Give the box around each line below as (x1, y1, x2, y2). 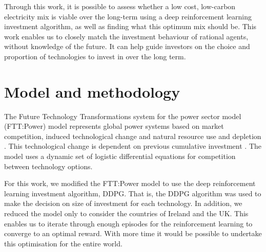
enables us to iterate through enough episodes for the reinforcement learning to (4, 218, 253, 228)
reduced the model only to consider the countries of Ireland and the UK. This (4, 208, 249, 219)
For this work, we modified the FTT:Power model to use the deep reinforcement (4, 178, 256, 189)
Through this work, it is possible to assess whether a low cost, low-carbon (4, 1, 236, 11)
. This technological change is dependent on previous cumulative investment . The (4, 141, 261, 151)
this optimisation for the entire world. (4, 238, 122, 248)
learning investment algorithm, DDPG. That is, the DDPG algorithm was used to (4, 188, 261, 198)
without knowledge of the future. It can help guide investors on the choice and (4, 41, 250, 52)
